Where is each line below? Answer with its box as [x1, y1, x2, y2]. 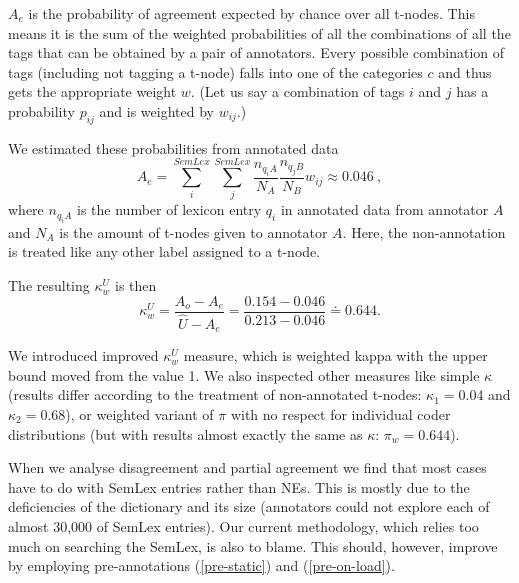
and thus [438, 61, 492, 82]
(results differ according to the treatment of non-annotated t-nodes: [8, 384, 422, 405]
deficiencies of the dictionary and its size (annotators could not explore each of [8, 496, 490, 517]
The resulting [8, 275, 90, 296]
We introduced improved [8, 345, 159, 366]
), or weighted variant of [65, 404, 214, 425]
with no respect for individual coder [230, 404, 451, 425]
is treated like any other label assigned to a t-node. [8, 241, 321, 262]
